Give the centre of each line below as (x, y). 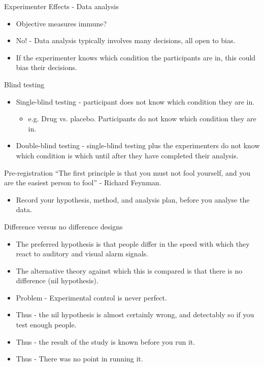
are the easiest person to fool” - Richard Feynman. (83, 182)
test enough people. (46, 325)
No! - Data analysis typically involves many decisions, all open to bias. (126, 40)
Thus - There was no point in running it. (79, 359)
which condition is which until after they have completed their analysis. (127, 155)
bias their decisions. (46, 67)
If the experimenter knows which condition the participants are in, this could (136, 57)
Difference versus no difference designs (63, 226)
